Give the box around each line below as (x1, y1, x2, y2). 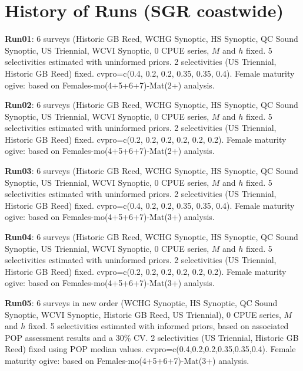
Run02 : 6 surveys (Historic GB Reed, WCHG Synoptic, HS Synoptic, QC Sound (5, 99, 298, 111)
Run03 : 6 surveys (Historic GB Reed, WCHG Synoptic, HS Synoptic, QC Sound (5, 165, 298, 177)
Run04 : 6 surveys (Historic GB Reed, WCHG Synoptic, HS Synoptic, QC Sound (5, 231, 298, 243)
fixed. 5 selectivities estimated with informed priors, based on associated (28, 320, 289, 332)
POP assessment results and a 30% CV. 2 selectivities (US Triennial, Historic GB (5, 331, 299, 343)
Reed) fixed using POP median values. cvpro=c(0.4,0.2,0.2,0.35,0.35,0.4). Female (5, 343, 296, 355)
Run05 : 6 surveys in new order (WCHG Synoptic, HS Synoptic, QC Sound (5, 297, 278, 308)
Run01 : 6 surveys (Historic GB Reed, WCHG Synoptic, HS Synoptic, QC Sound (5, 32, 298, 45)
